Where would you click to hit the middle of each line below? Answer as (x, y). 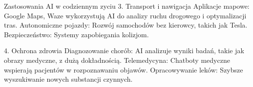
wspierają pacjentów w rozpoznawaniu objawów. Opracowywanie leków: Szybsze (124, 69)
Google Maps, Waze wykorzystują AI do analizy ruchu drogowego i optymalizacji (125, 15)
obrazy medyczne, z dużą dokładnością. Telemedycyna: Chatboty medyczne (117, 60)
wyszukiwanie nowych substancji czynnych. (68, 79)
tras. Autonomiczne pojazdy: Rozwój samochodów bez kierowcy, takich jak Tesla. (126, 25)
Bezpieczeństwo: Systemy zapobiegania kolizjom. (76, 34)
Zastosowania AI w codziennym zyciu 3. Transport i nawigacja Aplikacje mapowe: (127, 6)
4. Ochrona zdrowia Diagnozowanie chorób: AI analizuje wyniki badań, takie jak (124, 51)
